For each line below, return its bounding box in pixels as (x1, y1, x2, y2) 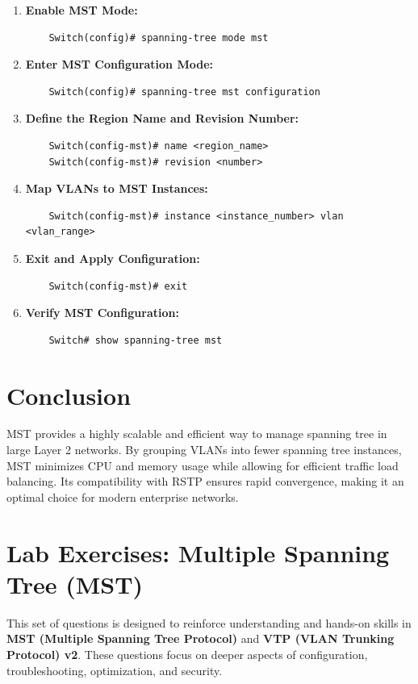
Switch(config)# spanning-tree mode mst (48, 31, 269, 44)
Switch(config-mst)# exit (48, 280, 188, 292)
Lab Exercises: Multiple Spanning (6, 536, 390, 569)
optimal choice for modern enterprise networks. (6, 488, 239, 505)
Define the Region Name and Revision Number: (25, 110, 299, 127)
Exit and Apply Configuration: (25, 249, 200, 266)
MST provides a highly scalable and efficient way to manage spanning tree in (6, 425, 387, 442)
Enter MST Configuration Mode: (25, 56, 214, 73)
